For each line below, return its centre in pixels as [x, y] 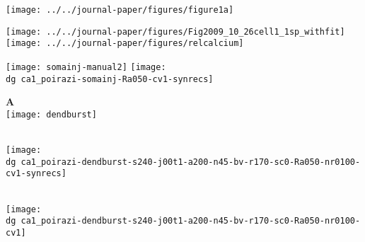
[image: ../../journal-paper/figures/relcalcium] [125, 44]
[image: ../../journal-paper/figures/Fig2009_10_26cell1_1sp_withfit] [175, 31]
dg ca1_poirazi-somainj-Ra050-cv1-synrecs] [110, 79]
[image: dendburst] [51, 114]
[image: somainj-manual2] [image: [86, 67]
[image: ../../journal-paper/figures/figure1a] [120, 10]
